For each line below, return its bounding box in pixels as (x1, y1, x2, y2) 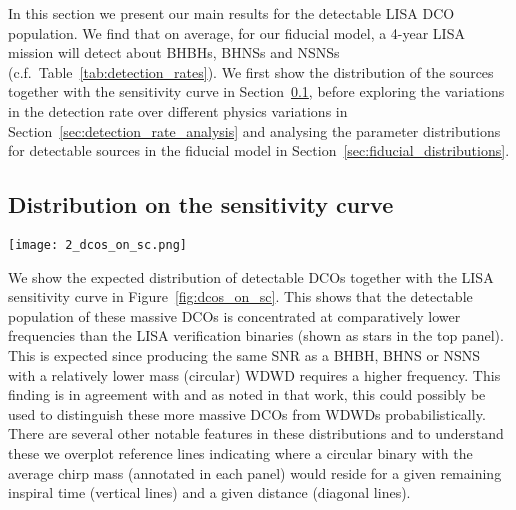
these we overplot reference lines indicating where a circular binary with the (8, 442, 473, 463)
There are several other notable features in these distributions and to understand (8, 423, 504, 444)
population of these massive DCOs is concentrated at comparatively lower (8, 305, 461, 326)
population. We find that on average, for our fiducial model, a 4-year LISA (8, 22, 465, 43)
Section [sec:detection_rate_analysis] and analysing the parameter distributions (8, 120, 501, 141)
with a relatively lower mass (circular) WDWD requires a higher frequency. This (8, 364, 501, 385)
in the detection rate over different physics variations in (8, 100, 348, 121)
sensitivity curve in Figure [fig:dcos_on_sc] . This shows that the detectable (8, 286, 473, 307)
